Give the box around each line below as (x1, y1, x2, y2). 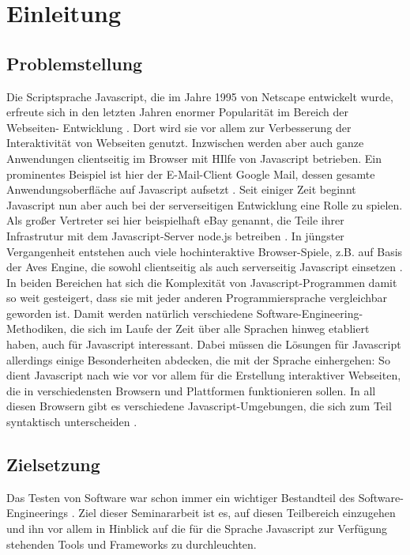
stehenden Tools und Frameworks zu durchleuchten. (6, 535, 257, 552)
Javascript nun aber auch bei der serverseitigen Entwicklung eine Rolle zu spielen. (6, 196, 403, 213)
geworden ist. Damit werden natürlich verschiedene (6, 304, 253, 321)
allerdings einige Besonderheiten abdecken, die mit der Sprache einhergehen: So (6, 351, 390, 368)
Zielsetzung (6, 452, 100, 477)
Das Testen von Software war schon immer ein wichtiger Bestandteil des (6, 489, 355, 505)
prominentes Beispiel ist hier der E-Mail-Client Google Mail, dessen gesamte (6, 165, 375, 182)
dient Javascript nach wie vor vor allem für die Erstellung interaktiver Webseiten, (6, 367, 401, 383)
